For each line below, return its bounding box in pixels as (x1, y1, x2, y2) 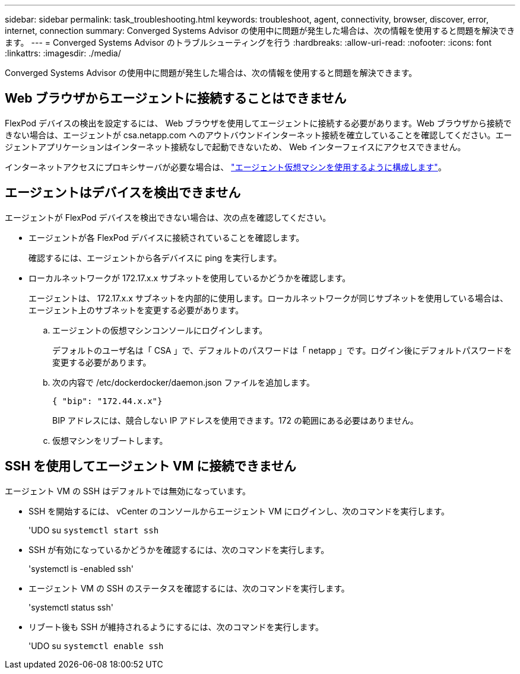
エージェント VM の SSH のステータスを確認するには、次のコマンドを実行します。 (28, 583, 350, 593)
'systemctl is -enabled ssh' (28, 563, 134, 574)
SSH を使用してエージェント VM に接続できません (5, 459, 296, 474)
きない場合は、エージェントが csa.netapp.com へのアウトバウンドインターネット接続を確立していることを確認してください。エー (5, 129, 512, 140)
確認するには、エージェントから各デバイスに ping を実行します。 (28, 252, 282, 263)
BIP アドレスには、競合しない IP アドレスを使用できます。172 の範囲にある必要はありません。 (52, 415, 418, 425)
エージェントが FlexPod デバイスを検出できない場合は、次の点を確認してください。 (5, 212, 331, 222)
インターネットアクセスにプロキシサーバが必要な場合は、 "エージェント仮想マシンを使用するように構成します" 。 (5, 161, 446, 172)
